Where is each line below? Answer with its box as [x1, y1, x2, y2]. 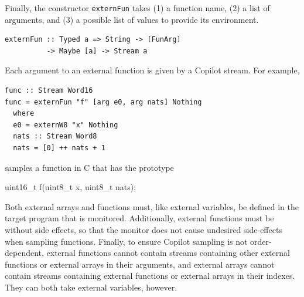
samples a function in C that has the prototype [5, 161, 174, 173]
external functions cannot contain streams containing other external [46, 247, 290, 259]
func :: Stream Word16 [5, 86, 93, 95]
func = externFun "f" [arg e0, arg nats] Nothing [5, 97, 202, 106]
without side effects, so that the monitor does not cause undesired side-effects [5, 223, 282, 235]
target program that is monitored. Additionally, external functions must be [5, 212, 274, 224]
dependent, [5, 247, 44, 259]
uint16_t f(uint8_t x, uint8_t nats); [5, 181, 136, 193]
